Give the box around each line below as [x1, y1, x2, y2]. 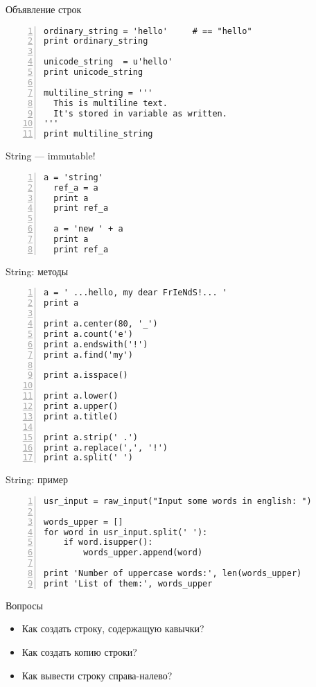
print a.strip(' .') [44, 432, 139, 442]
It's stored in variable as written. [53, 108, 227, 119]
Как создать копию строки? [21, 644, 137, 659]
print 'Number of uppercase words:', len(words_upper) [44, 568, 302, 578]
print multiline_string [44, 129, 153, 139]
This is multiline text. [53, 98, 168, 108]
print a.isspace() [44, 370, 128, 381]
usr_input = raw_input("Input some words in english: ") [44, 496, 312, 506]
